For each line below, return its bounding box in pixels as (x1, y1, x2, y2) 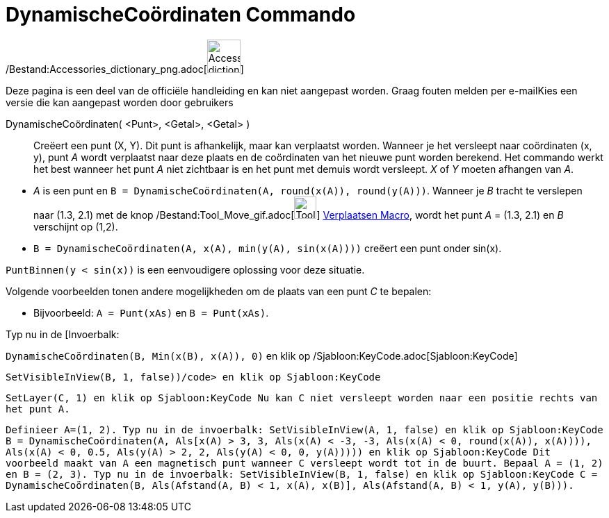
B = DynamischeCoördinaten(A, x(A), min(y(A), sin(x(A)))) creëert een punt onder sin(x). (33, 242, 502, 254)
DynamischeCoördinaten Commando (6, 3, 356, 26)
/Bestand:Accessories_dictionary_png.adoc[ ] (6, 62, 244, 75)
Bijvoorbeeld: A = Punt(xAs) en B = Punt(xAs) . (33, 306, 269, 319)
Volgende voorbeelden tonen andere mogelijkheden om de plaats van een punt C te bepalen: (6, 285, 432, 297)
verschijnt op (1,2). (33, 220, 118, 233)
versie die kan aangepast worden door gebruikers (6, 96, 234, 108)
